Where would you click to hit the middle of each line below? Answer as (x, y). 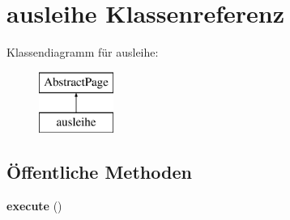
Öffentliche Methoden (99, 172)
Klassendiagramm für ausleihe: (83, 52)
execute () (34, 206)
